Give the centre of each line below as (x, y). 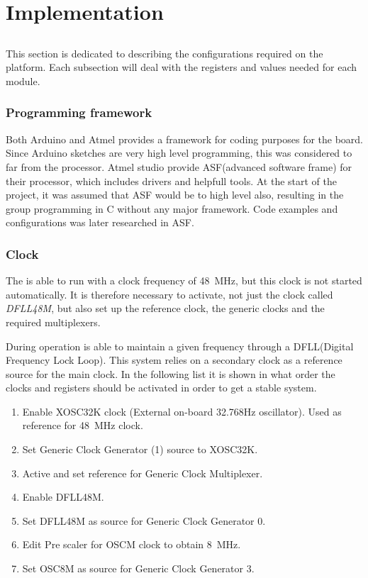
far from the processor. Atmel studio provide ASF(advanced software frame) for (179, 166)
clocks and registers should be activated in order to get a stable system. (161, 388)
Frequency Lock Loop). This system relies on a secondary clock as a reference (174, 360)
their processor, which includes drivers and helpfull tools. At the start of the (171, 180)
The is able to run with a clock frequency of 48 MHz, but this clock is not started (184, 280)
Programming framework (79, 112)
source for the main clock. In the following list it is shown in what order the (171, 373)
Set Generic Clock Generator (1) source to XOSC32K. (140, 449)
